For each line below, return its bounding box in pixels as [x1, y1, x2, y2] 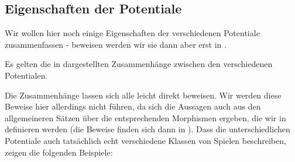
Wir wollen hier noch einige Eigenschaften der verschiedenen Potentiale [5, 27, 260, 39]
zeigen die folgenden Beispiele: [5, 146, 113, 158]
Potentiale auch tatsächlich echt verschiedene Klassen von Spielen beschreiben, [5, 134, 286, 146]
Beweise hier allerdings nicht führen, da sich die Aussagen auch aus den [5, 100, 261, 112]
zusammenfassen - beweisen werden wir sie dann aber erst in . [5, 38, 227, 50]
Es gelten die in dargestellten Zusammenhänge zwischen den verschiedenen [5, 58, 273, 70]
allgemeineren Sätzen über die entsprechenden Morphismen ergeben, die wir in [5, 111, 286, 124]
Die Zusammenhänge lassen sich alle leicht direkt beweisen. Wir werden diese [5, 89, 282, 101]
